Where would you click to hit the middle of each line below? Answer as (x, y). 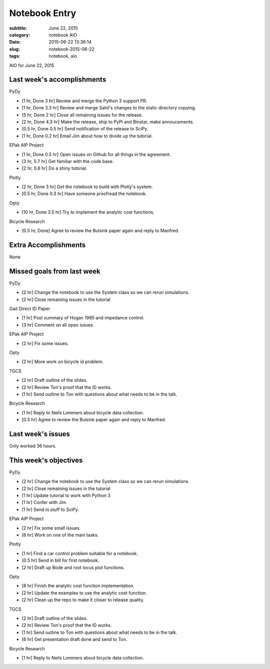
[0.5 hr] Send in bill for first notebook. (60, 560)
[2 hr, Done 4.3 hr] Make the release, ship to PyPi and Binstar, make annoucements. (108, 122)
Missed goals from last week (55, 271)
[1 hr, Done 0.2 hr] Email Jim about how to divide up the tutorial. (87, 136)
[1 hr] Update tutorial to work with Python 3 (66, 495)
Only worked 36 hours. (33, 446)
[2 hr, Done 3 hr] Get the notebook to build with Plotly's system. (87, 187)
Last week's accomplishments (58, 79)
